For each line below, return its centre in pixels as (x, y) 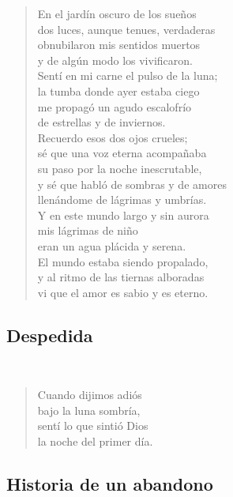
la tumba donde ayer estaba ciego (118, 90)
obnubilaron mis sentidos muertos (119, 45)
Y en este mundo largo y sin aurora (123, 215)
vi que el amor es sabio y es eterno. (123, 292)
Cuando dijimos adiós (90, 395)
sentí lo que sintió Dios (93, 425)
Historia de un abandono (110, 483)
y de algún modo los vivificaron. (115, 60)
